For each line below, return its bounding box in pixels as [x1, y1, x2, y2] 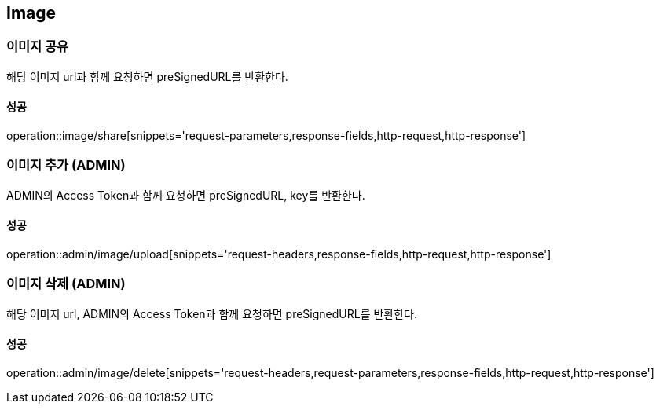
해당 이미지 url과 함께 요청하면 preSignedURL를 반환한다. [6, 69, 288, 83]
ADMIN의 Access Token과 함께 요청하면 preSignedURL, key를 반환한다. [6, 188, 365, 202]
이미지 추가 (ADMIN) [6, 157, 126, 174]
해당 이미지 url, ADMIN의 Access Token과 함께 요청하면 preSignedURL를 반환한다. [6, 306, 418, 320]
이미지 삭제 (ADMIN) [6, 276, 126, 292]
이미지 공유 [6, 38, 69, 55]
